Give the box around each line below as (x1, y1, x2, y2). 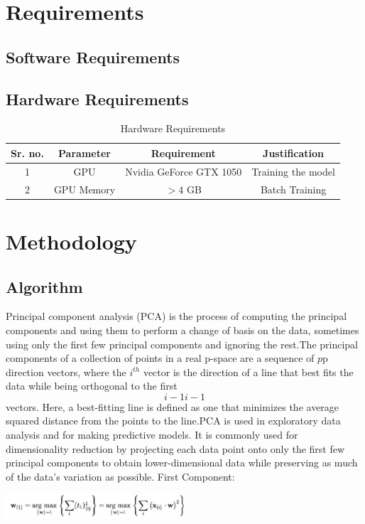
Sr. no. (11, 145, 44, 160)
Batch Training (260, 181, 327, 196)
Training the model (251, 164, 335, 178)
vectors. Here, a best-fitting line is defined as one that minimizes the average (6, 399, 339, 414)
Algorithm (6, 275, 83, 297)
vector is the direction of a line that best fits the (143, 364, 354, 379)
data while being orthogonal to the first (6, 378, 178, 393)
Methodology (6, 226, 137, 255)
